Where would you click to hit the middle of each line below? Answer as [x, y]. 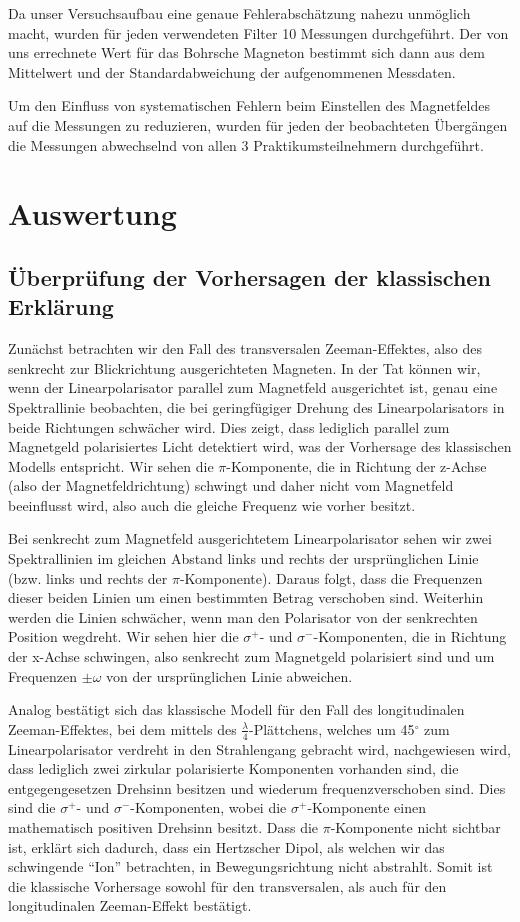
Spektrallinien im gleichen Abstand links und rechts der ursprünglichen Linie [243, 558]
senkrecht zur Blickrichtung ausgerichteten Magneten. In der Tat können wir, [244, 367]
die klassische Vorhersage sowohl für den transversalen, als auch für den [227, 885]
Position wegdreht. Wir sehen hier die [123, 636]
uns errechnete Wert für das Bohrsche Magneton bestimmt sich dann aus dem [246, 52]
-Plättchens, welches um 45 [332, 728]
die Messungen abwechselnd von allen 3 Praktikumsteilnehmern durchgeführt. [246, 144]
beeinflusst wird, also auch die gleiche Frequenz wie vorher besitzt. [212, 504]
